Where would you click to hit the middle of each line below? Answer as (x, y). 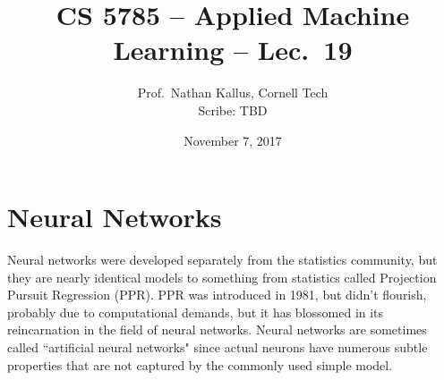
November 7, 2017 (233, 140)
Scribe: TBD (233, 110)
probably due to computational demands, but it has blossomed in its (196, 312)
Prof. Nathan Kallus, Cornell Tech (233, 93)
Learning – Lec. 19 (233, 50)
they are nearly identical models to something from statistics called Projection (222, 277)
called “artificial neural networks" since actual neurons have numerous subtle (218, 347)
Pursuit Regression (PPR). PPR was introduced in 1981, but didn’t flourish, (217, 295)
